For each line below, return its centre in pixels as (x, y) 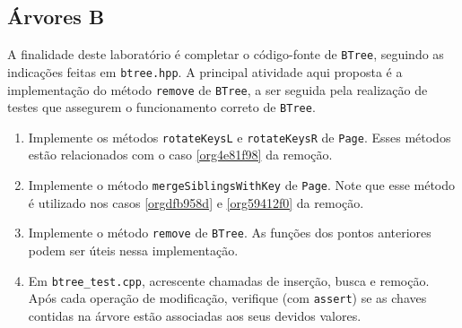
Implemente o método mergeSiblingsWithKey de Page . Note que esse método (242, 185)
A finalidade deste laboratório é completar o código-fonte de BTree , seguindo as (226, 54)
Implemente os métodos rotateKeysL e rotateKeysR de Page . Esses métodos (240, 137)
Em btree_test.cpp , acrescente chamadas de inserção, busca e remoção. (229, 280)
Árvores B (56, 17)
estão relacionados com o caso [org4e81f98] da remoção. (180, 155)
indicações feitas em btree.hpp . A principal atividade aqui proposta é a (205, 71)
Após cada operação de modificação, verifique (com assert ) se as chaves (227, 298)
